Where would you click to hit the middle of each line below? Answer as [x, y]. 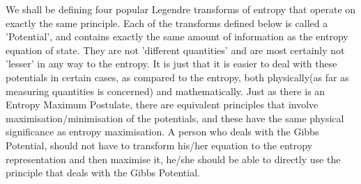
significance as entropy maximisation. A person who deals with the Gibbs [162, 132]
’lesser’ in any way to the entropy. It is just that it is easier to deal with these [171, 64]
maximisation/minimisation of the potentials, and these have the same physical [175, 118]
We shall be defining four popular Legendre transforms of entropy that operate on [181, 9]
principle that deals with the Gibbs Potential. [103, 173]
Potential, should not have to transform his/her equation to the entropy [159, 145]
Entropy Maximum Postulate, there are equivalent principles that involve [162, 104]
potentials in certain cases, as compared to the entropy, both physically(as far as [177, 77]
